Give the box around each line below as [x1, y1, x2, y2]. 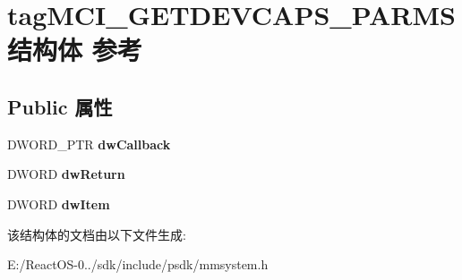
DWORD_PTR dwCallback [7, 134, 171, 153]
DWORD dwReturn [7, 165, 125, 183]
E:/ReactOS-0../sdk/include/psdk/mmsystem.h [7, 255, 269, 274]
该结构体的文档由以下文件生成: [7, 225, 186, 243]
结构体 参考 [7, 31, 142, 68]
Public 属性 [7, 92, 113, 120]
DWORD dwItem [7, 194, 110, 213]
